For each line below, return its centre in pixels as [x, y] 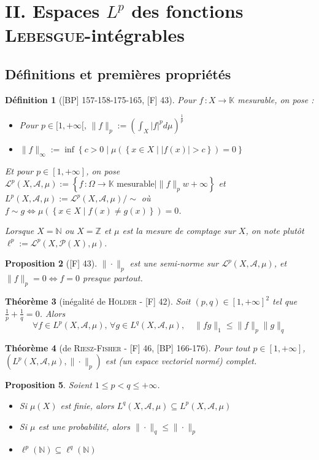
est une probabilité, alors [84, 426]
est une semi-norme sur [174, 263]
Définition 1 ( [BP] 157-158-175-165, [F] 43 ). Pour [101, 99]
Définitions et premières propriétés [118, 73]
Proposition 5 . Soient [48, 385]
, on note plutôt [275, 231]
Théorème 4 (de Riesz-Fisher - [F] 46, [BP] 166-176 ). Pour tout [128, 347]
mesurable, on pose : [276, 99]
